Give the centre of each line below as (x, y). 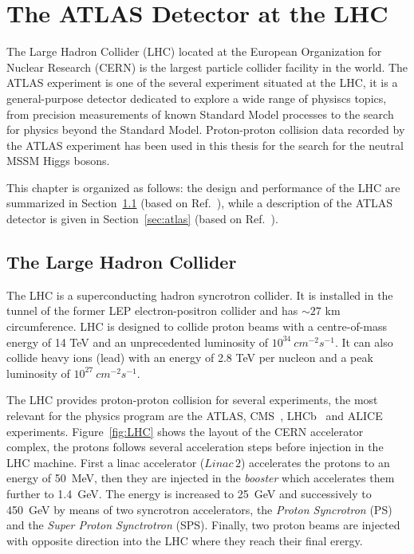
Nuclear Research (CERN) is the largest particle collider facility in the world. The (207, 67)
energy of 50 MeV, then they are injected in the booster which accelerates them (201, 478)
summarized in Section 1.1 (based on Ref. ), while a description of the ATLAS (200, 203)
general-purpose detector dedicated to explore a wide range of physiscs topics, (197, 98)
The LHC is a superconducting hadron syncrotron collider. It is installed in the (200, 295)
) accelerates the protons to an (315, 462)
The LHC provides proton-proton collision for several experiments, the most (192, 400)
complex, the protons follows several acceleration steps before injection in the (195, 447)
